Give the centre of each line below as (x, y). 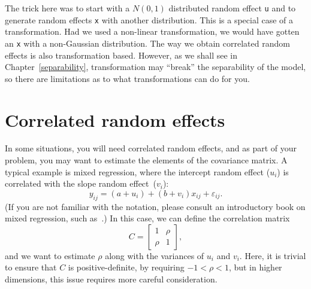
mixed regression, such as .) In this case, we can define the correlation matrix (147, 218)
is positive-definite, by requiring (126, 267)
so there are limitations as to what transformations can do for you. (127, 78)
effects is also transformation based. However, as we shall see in (121, 55)
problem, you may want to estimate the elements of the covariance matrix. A (146, 160)
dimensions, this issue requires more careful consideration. (111, 279)
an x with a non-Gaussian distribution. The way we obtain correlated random (147, 43)
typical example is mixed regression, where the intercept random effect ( (138, 171)
